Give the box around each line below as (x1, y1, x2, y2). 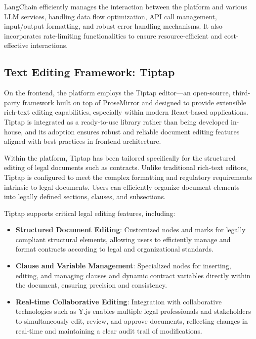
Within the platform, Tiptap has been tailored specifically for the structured (4, 152, 236, 163)
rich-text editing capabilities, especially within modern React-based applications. (4, 107, 249, 117)
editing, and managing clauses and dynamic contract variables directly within (15, 270, 251, 280)
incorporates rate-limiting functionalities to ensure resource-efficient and (4, 30, 222, 41)
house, (4, 126, 23, 136)
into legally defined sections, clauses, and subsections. (4, 191, 166, 202)
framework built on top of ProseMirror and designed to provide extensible (22, 97, 247, 107)
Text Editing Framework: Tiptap (4, 64, 175, 80)
